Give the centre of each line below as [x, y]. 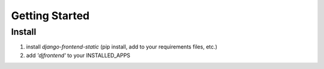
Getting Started [50, 16]
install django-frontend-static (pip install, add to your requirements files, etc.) [122, 47]
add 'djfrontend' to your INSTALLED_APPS [78, 55]
